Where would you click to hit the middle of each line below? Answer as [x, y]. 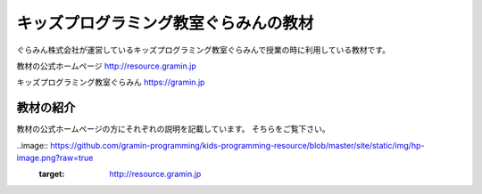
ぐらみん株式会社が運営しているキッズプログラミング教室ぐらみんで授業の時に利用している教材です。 [204, 50]
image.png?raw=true [55, 158]
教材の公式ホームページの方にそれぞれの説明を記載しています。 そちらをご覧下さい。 [173, 129]
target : [52, 174]
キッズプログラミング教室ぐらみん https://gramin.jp [111, 82]
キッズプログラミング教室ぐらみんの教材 [165, 23]
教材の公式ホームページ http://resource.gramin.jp [106, 66]
